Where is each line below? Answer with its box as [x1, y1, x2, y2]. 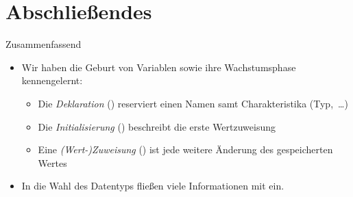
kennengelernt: [21, 73, 83, 88]
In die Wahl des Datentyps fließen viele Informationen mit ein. [21, 179, 284, 193]
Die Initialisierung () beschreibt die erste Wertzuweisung [38, 119, 276, 133]
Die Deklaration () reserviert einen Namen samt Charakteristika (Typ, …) [38, 96, 348, 110]
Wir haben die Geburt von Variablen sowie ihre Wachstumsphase [21, 60, 296, 74]
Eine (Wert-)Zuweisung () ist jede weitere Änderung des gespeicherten [38, 142, 333, 157]
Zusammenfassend [5, 37, 82, 51]
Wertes [38, 155, 67, 170]
